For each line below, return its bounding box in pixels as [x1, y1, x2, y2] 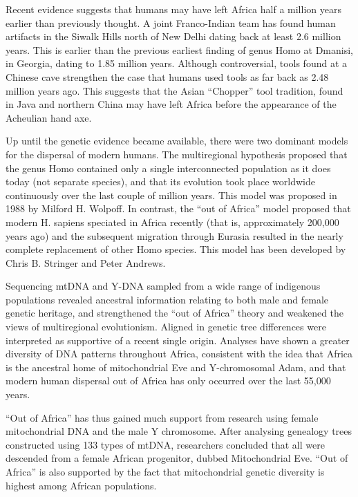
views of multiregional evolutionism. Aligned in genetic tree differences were [6, 319, 326, 334]
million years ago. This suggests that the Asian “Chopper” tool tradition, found [6, 83, 343, 97]
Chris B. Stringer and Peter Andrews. [6, 255, 166, 270]
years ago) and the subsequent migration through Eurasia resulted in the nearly [6, 228, 343, 243]
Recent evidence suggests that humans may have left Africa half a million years [6, 2, 341, 16]
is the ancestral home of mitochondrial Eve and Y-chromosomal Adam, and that [6, 359, 346, 374]
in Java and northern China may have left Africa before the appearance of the [6, 97, 337, 111]
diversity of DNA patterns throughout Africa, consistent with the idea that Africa [6, 346, 353, 361]
